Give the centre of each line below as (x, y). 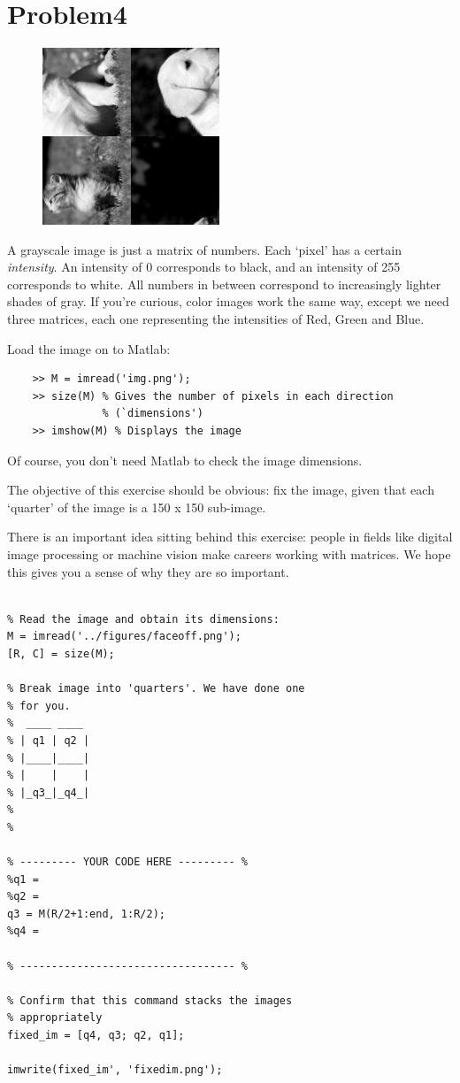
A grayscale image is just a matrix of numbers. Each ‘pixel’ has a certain (204, 249)
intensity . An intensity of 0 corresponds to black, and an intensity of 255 (204, 267)
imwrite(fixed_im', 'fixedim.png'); (115, 1070)
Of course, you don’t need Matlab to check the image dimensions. (185, 460)
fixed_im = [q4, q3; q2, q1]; (96, 1036)
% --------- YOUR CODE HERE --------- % (128, 862)
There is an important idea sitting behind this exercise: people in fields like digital (230, 537)
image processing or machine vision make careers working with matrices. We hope (229, 554)
